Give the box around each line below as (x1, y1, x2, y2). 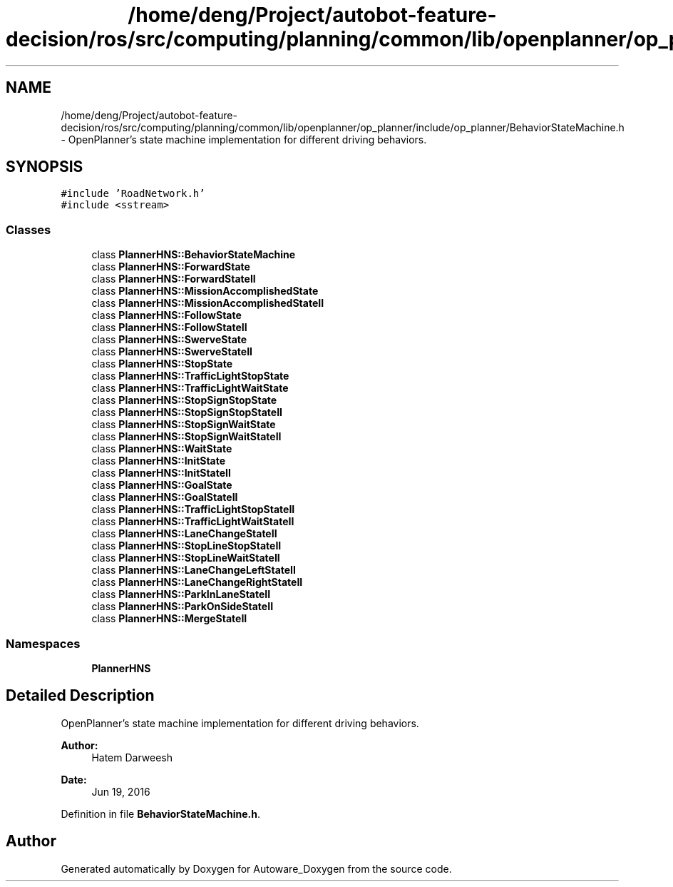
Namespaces (6, 636, 81, 651)
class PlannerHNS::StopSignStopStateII (91, 406, 283, 419)
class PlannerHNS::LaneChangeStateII (91, 527, 277, 540)
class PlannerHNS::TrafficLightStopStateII (91, 503, 295, 516)
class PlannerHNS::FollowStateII (91, 321, 247, 334)
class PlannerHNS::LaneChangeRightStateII (91, 576, 303, 589)
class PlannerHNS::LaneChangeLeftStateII (91, 564, 296, 577)
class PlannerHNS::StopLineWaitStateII (91, 552, 280, 564)
